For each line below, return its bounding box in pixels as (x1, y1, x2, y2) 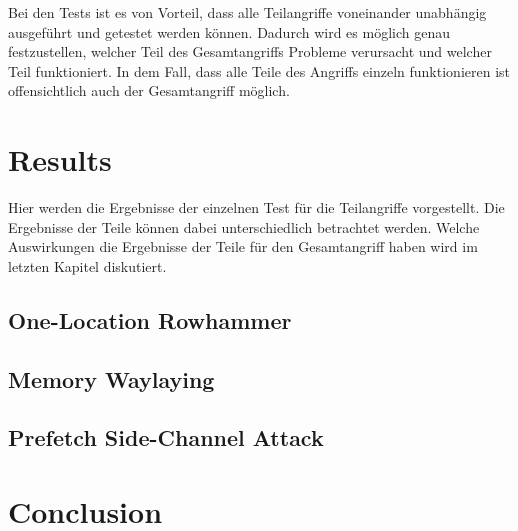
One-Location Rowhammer (8, 304, 292, 335)
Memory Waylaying (8, 363, 215, 394)
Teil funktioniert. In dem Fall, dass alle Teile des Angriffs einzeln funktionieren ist (8, 60, 510, 81)
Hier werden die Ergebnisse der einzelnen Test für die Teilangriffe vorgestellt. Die (8, 197, 505, 218)
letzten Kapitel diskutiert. (8, 255, 167, 276)
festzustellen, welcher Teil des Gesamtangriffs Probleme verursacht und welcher (8, 41, 492, 62)
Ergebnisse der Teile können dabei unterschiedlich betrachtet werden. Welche (8, 216, 480, 237)
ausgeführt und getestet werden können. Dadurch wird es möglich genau (8, 21, 450, 42)
